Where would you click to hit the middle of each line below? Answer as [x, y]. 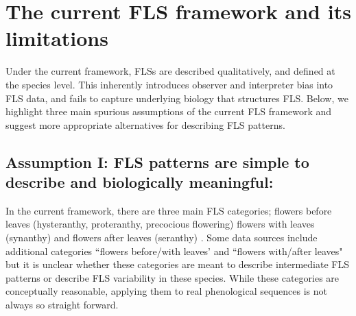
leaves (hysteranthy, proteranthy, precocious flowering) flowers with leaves [160, 224]
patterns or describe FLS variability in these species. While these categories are [173, 277]
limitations [57, 38]
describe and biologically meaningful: [140, 182]
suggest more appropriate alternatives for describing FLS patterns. [145, 124]
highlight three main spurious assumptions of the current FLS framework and [169, 111]
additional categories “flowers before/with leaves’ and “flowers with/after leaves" [174, 251]
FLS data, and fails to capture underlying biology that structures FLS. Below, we [177, 98]
